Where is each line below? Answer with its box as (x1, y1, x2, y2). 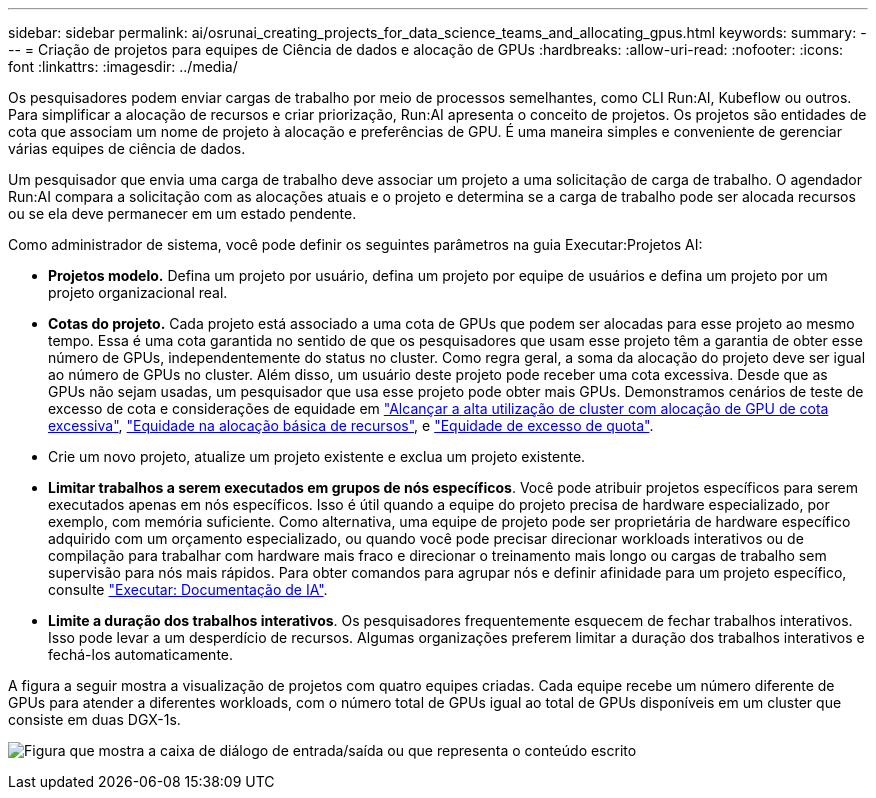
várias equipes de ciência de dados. (8, 140, 246, 157)
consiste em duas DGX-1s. (8, 711, 181, 728)
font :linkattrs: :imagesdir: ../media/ (8, 58, 238, 75)
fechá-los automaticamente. (48, 646, 234, 663)
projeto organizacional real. (48, 284, 228, 301)
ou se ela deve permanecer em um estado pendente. (8, 205, 357, 222)
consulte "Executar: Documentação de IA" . (48, 581, 328, 598)
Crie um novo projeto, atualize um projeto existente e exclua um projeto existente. (48, 448, 586, 465)
